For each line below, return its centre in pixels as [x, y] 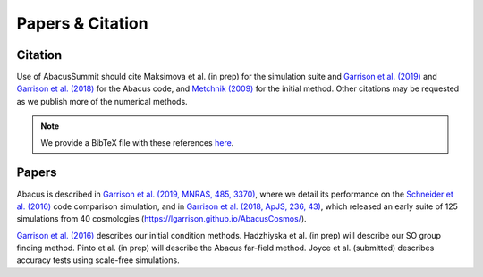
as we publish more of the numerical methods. [102, 101]
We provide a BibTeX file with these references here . [137, 142]
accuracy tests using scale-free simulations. [98, 260]
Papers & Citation [82, 23]
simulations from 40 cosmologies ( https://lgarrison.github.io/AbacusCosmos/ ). [162, 219]
